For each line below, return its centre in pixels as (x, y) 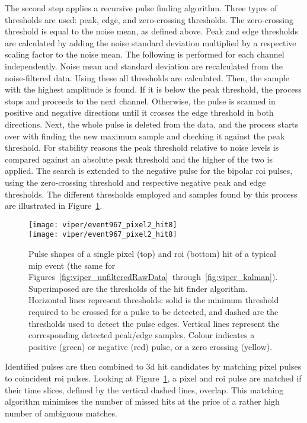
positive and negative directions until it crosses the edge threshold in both (139, 112)
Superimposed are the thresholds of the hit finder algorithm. (138, 288)
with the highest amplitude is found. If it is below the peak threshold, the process (153, 89)
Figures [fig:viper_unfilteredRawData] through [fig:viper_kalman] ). (153, 277)
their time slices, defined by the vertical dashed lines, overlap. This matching (144, 389)
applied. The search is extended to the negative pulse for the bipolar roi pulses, (149, 171)
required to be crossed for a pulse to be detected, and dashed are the (153, 311)
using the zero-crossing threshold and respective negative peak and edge (135, 182)
